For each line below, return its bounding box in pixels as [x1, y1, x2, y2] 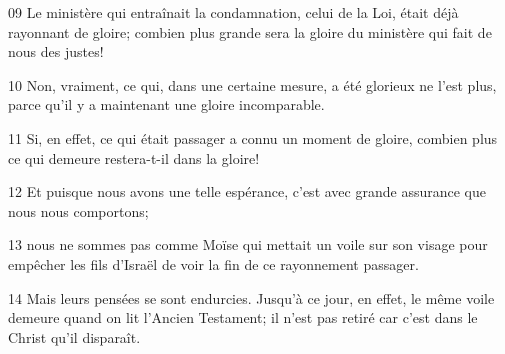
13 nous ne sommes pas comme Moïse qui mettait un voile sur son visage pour [8, 234, 488, 255]
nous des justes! [8, 41, 104, 62]
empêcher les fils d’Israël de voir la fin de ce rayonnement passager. [8, 253, 419, 274]
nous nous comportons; [8, 200, 149, 221]
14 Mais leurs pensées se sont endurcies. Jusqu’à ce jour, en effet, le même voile [8, 287, 495, 308]
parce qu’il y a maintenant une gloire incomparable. [8, 94, 325, 115]
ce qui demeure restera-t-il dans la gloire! [8, 147, 260, 168]
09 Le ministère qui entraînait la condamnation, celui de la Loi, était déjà [8, 2, 459, 22]
